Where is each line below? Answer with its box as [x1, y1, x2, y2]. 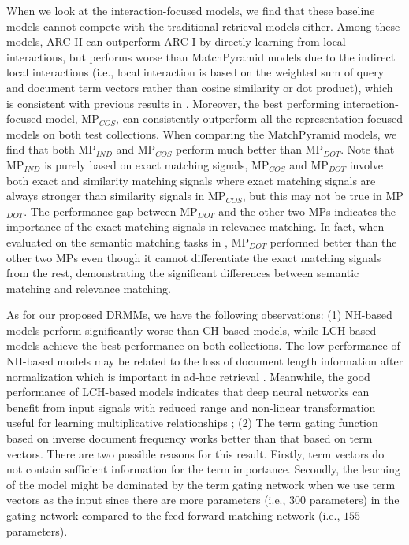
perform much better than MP [176, 141, 324, 158]
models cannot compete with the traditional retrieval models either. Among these [6, 17, 400, 34]
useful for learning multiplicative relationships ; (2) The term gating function [6, 414, 378, 431]
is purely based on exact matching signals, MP [44, 156, 270, 172]
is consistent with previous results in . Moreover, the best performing [6, 95, 340, 111]
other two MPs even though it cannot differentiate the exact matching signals [6, 249, 381, 265]
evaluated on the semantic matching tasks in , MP [6, 233, 250, 250]
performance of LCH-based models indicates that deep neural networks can [6, 384, 370, 400]
